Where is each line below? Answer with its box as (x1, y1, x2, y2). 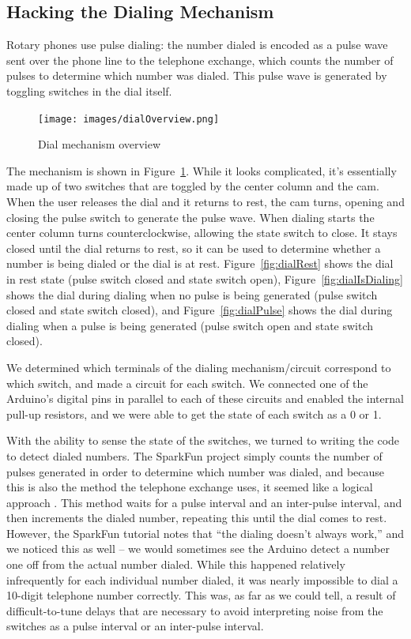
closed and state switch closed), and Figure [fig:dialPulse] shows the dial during (6, 302, 393, 318)
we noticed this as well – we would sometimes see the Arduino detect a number (6, 540, 390, 557)
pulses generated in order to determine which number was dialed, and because (6, 463, 385, 479)
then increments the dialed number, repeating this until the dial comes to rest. (6, 509, 387, 526)
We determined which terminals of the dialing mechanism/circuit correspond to (6, 359, 391, 375)
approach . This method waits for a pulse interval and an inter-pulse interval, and (6, 494, 402, 510)
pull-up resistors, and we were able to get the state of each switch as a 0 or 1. (6, 405, 382, 422)
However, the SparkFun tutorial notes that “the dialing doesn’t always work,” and (6, 524, 405, 541)
